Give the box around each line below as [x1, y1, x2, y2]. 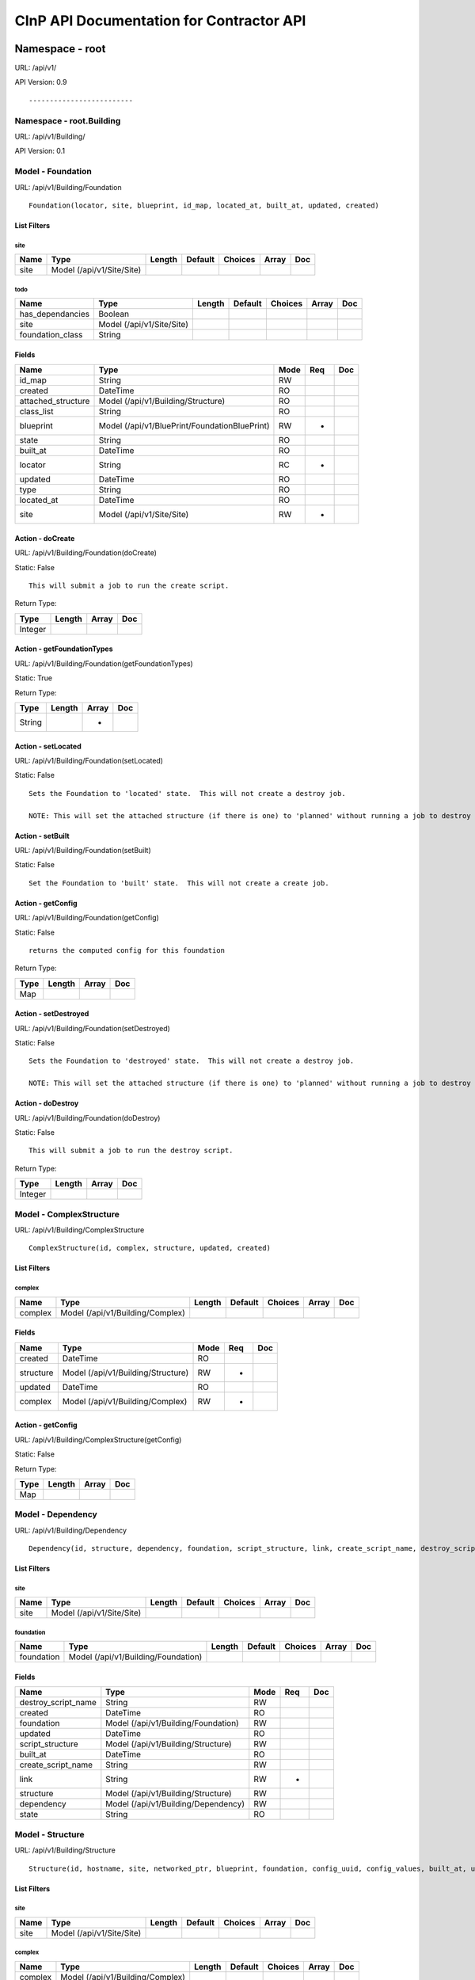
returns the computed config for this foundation [28, 946, 226, 954]
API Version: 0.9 [14, 78, 67, 87]
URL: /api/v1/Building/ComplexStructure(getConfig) [14, 1434, 182, 1445]
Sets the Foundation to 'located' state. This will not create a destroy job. [28, 789, 346, 798]
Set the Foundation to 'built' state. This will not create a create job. [28, 878, 329, 887]
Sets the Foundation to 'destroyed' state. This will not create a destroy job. [28, 1057, 355, 1065]
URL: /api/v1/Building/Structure [14, 1845, 116, 1855]
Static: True [14, 673, 53, 683]
